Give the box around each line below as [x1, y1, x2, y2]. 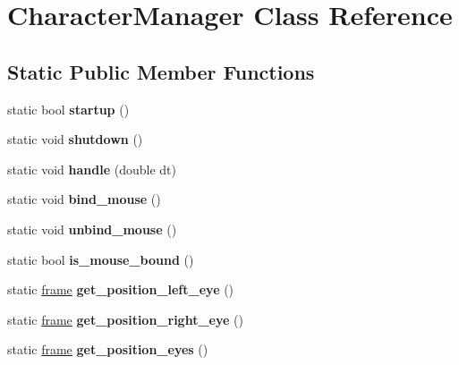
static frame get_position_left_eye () [7, 280, 234, 299]
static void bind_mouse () [7, 190, 161, 208]
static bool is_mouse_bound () [7, 250, 194, 268]
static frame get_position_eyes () [7, 340, 208, 359]
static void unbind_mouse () [7, 219, 177, 238]
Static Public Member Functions [7, 57, 315, 85]
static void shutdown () [7, 130, 143, 149]
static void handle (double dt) [7, 159, 176, 178]
